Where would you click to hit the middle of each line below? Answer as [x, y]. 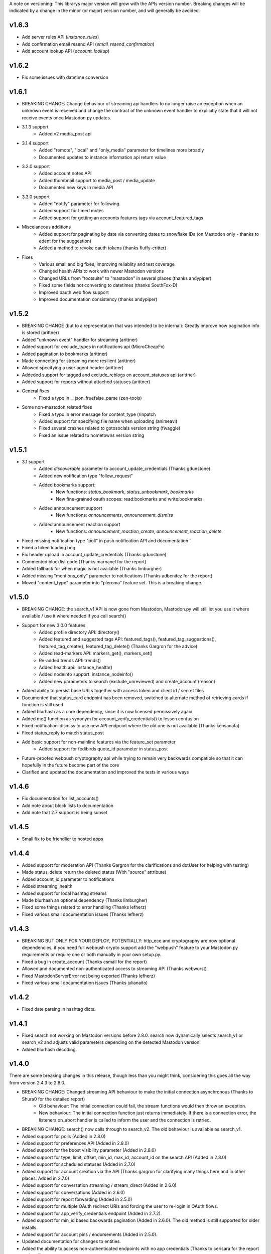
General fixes [36, 391]
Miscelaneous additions [46, 227]
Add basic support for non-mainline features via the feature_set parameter [99, 742]
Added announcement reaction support [80, 524]
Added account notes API [65, 174]
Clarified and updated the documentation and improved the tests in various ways [105, 772]
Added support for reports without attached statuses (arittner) [86, 382]
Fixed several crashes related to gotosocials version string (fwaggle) [110, 428]
